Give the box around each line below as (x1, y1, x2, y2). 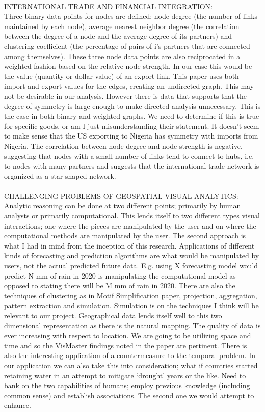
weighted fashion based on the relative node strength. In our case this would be (4, 61, 252, 71)
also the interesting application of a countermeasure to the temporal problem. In (4, 350, 256, 361)
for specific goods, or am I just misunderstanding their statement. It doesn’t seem (4, 120, 259, 131)
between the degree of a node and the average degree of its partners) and (4, 31, 232, 41)
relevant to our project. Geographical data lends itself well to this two (4, 310, 222, 320)
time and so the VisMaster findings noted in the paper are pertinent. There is (4, 340, 247, 350)
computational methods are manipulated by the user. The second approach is (4, 230, 246, 241)
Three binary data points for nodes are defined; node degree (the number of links (4, 11, 258, 21)
